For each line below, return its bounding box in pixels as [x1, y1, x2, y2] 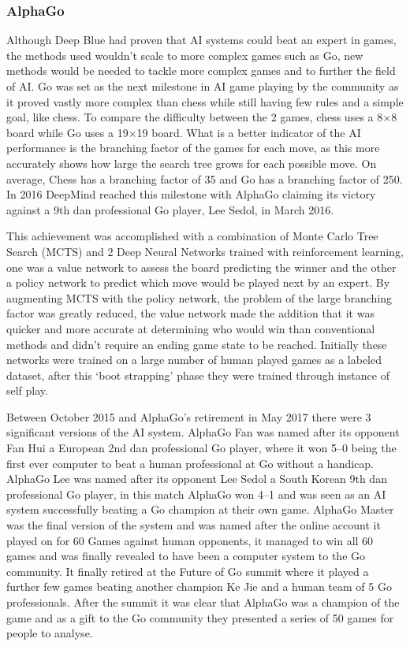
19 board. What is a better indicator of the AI [136, 124, 361, 140]
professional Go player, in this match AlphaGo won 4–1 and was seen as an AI [6, 485, 386, 502]
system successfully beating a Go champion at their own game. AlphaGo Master [6, 501, 394, 518]
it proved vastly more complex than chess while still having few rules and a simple [6, 93, 404, 110]
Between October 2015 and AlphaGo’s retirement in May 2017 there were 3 [6, 408, 371, 425]
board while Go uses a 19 [6, 124, 129, 140]
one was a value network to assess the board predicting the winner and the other [6, 258, 397, 275]
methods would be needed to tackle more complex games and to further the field [6, 62, 396, 79]
